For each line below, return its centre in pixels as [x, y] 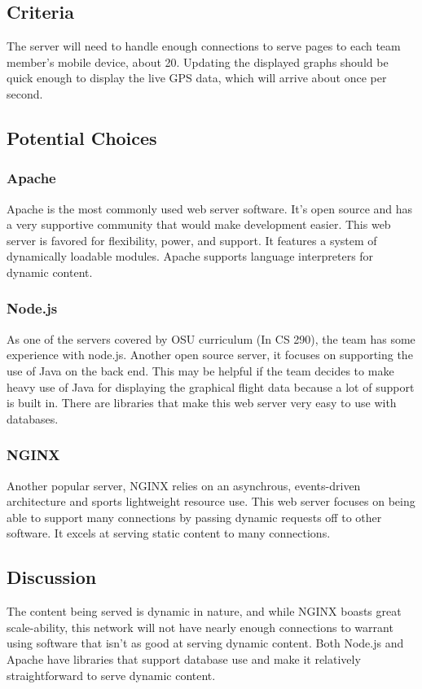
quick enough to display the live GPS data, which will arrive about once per [197, 78]
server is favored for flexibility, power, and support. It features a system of [192, 240]
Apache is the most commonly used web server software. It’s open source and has [210, 208]
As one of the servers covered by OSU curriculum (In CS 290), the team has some [211, 338]
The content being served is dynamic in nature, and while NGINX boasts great [204, 611]
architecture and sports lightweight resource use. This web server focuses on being [211, 501]
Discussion [52, 577]
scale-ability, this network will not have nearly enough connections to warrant [200, 627]
